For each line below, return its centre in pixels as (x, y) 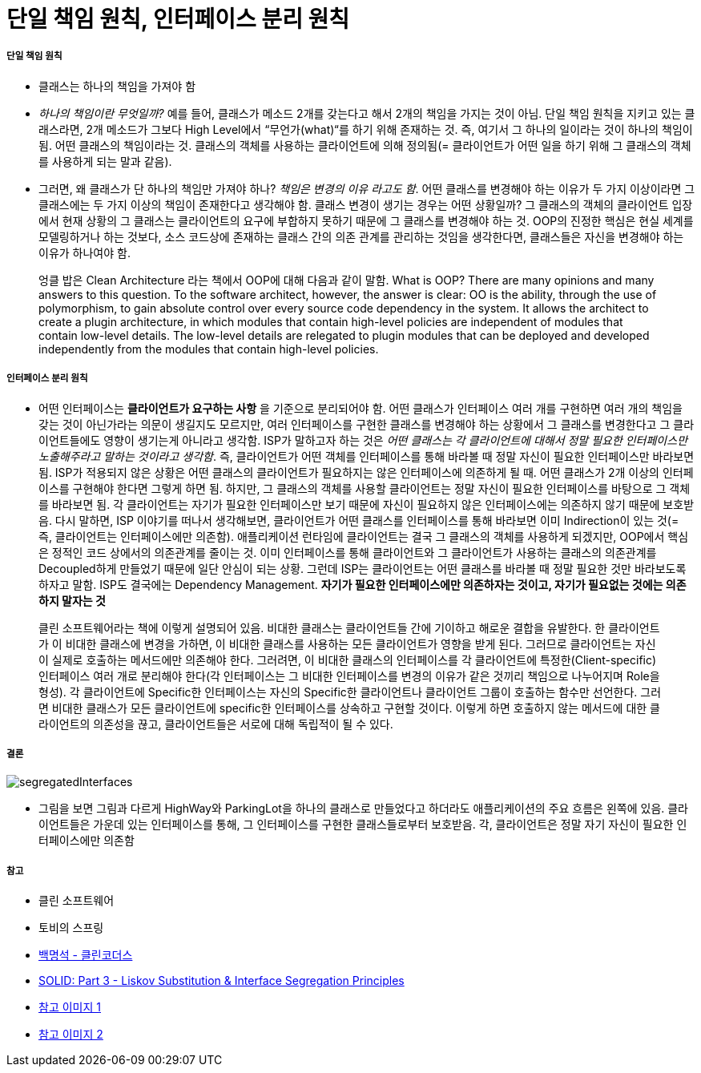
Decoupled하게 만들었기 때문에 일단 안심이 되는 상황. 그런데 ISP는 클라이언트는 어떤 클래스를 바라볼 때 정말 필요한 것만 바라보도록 (363, 568)
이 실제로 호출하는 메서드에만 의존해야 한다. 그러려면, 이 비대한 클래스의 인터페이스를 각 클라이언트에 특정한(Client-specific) (348, 660)
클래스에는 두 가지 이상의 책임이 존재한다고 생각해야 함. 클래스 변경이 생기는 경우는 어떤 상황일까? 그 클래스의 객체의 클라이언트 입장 (366, 204)
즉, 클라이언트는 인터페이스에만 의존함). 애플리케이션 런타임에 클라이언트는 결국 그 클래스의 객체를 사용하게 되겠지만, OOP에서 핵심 (364, 536)
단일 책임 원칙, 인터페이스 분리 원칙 (178, 19)
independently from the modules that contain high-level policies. (209, 349)
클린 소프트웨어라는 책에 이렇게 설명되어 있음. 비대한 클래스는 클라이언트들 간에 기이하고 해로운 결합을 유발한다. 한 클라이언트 (349, 627)
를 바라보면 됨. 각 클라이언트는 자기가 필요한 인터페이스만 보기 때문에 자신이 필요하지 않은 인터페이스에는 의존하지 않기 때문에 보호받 (367, 504)
